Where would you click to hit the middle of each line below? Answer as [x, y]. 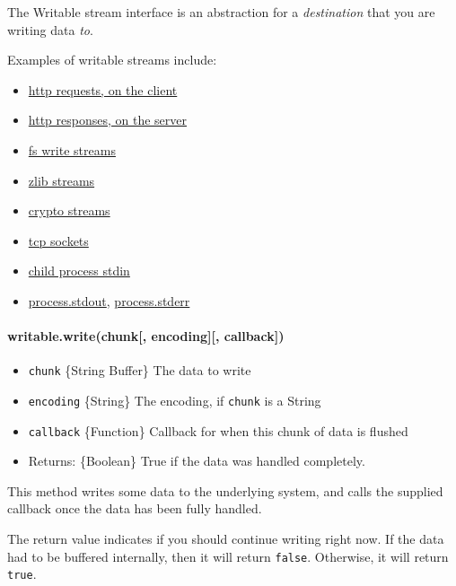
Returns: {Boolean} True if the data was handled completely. [197, 461]
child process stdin [79, 271]
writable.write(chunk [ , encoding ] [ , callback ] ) [146, 336]
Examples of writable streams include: [112, 60]
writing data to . [50, 29]
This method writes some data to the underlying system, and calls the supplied [225, 490]
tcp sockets [58, 240]
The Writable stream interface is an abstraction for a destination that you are [221, 12]
